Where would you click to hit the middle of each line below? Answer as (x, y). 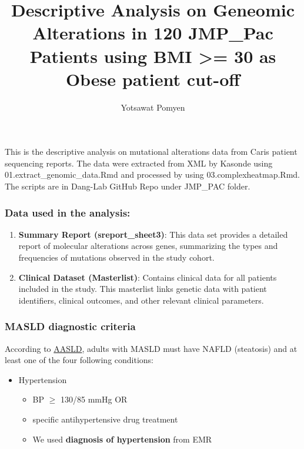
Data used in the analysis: (68, 212)
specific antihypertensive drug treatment (105, 419)
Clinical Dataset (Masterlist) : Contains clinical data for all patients (148, 277)
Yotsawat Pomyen (153, 107)
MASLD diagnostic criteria (70, 326)
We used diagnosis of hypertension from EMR (122, 439)
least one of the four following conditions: (79, 360)
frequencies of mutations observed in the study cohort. (116, 257)
